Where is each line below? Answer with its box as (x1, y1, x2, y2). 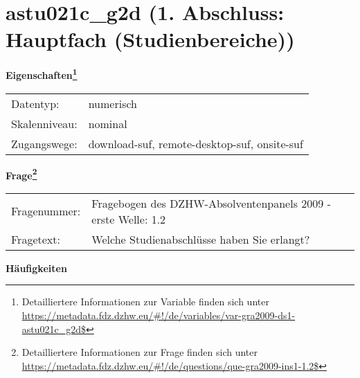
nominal (88, 115, 127, 132)
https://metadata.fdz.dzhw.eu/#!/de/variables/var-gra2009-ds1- (21, 308, 296, 322)
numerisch (88, 95, 137, 111)
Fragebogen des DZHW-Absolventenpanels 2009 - (91, 195, 331, 211)
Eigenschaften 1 (6, 66, 78, 82)
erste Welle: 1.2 (91, 210, 166, 227)
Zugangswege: (11, 135, 78, 152)
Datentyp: (11, 95, 60, 111)
